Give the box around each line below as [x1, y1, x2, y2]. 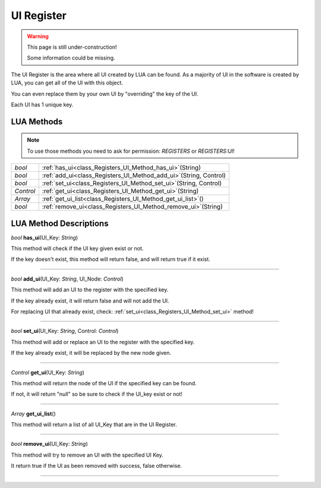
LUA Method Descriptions [11, 218, 109, 228]
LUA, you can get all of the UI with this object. [11, 79, 123, 86]
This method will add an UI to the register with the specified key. [11, 286, 169, 294]
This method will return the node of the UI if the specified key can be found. [11, 379, 197, 386]
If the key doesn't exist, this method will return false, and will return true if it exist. [11, 256, 210, 263]
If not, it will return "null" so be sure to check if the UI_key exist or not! [11, 391, 182, 398]
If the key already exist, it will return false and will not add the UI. [11, 297, 169, 304]
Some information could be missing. [27, 54, 115, 62]
